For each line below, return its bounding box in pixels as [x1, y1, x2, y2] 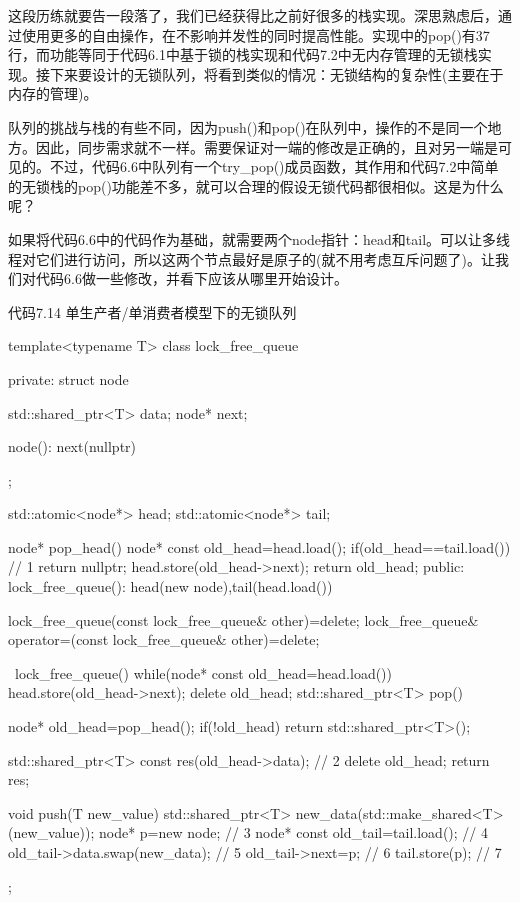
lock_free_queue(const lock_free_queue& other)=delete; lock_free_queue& [8, 609, 479, 630]
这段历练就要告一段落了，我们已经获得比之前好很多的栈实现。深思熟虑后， [8, 5, 498, 25]
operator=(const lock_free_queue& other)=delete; [8, 629, 320, 650]
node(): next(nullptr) [8, 436, 137, 457]
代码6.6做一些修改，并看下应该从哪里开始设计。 [35, 268, 348, 289]
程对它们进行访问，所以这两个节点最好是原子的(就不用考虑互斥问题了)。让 [8, 248, 495, 269]
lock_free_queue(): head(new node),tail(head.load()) [8, 576, 333, 597]
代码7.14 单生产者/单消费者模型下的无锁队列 [8, 301, 297, 322]
